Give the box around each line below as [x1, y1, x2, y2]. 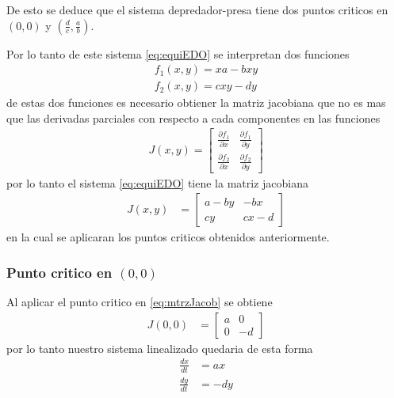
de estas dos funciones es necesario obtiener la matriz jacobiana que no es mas [6, 94, 386, 111]
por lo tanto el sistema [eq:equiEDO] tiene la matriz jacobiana [6, 174, 308, 191]
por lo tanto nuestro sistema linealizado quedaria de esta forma [6, 339, 313, 356]
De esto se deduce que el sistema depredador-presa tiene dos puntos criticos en [6, 2, 388, 17]
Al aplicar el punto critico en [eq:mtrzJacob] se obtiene [6, 294, 273, 310]
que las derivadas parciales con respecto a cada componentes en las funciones [6, 109, 381, 126]
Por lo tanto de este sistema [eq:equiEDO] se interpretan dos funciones [6, 45, 350, 62]
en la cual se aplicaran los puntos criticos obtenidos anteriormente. [6, 229, 330, 245]
